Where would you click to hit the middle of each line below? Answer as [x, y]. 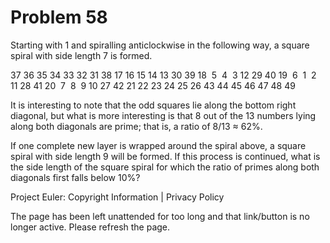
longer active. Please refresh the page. [90, 227]
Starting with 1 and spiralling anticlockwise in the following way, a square [160, 45]
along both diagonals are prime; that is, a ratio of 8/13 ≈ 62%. [136, 126]
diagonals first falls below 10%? [75, 177]
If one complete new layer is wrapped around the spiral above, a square [158, 145]
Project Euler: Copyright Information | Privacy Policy [117, 197]
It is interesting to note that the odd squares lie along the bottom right [153, 105]
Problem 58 [59, 17]
